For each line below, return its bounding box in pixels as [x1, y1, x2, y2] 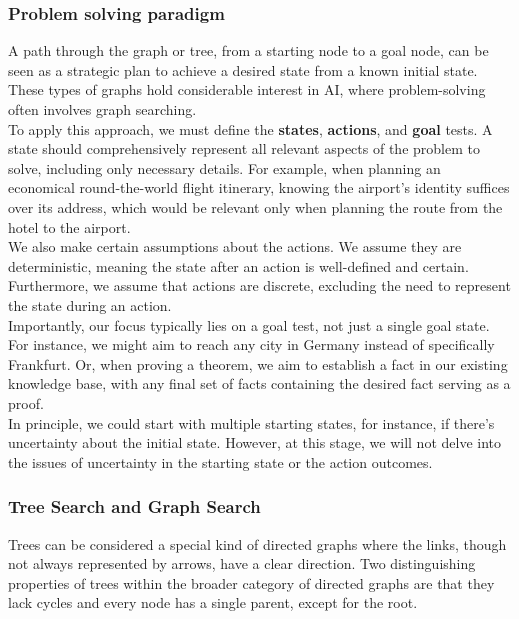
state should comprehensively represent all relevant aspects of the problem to [8, 138, 480, 159]
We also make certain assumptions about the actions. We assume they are [8, 236, 462, 257]
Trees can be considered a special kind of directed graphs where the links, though [8, 533, 507, 554]
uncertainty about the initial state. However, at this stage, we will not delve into [8, 432, 502, 453]
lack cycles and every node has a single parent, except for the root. [8, 592, 418, 613]
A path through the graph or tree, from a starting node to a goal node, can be [8, 40, 489, 61]
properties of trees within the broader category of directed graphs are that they [8, 572, 495, 593]
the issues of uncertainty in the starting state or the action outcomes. [8, 451, 433, 472]
